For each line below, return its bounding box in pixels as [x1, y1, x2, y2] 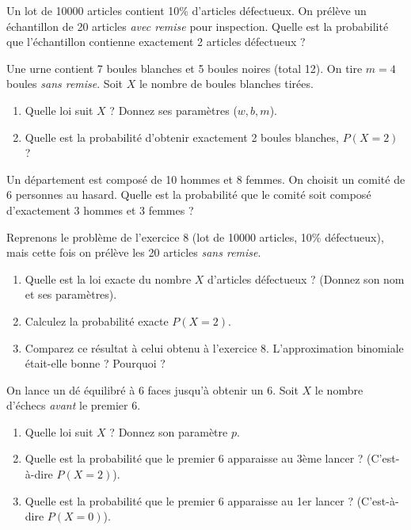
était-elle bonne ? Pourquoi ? [25, 355, 166, 372]
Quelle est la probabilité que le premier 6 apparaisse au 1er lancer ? [25, 492, 354, 509]
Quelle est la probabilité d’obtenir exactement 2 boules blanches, [25, 128, 339, 145]
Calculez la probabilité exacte [25, 312, 169, 329]
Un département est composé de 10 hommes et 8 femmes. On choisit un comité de [6, 170, 405, 187]
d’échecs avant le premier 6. [6, 397, 141, 414]
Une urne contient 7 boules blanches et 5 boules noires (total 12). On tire [6, 59, 363, 76]
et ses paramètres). [25, 286, 117, 303]
